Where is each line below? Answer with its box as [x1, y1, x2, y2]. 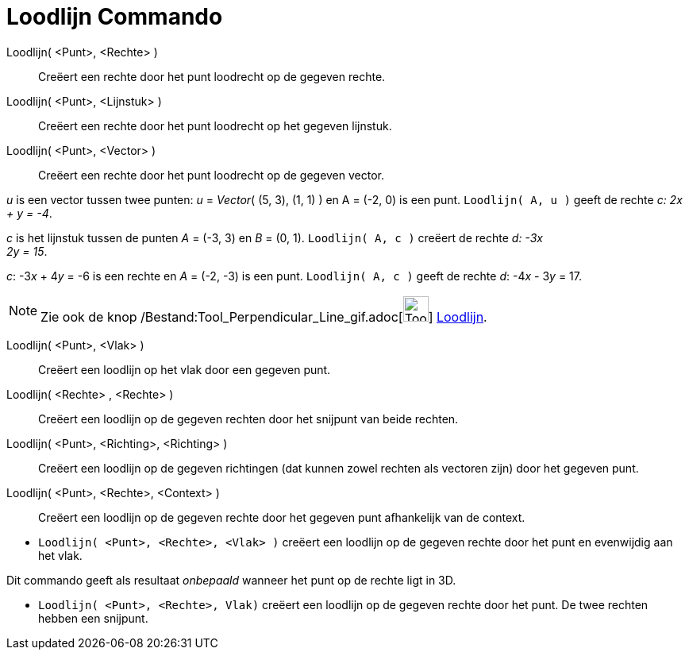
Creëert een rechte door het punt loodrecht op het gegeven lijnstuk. [38, 118, 392, 133]
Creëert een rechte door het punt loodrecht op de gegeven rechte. [38, 69, 386, 83]
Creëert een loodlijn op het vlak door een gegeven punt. [38, 362, 331, 376]
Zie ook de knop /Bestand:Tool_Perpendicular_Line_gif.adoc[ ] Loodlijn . [40, 308, 487, 325]
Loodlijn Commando [6, 3, 223, 30]
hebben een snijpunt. [38, 611, 148, 625]
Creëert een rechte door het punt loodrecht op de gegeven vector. [38, 168, 385, 182]
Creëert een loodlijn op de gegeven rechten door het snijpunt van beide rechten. [38, 411, 459, 426]
